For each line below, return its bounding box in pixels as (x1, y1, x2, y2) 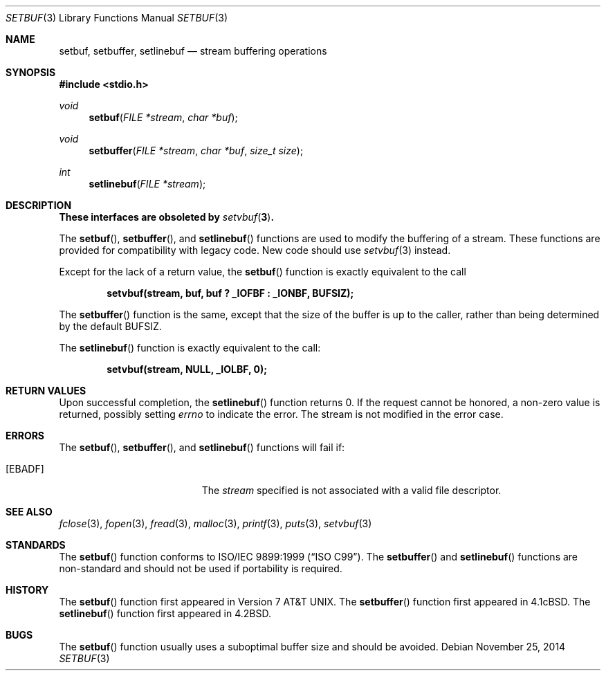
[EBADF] (6, 463, 44, 475)
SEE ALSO (6, 506, 53, 518)
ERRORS (6, 430, 45, 441)
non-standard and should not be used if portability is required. (59, 563, 342, 574)
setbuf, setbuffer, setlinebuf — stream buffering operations (59, 45, 327, 57)
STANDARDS (6, 539, 66, 551)
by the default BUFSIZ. (59, 320, 162, 332)
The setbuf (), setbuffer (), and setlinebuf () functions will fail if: (59, 441, 345, 453)
